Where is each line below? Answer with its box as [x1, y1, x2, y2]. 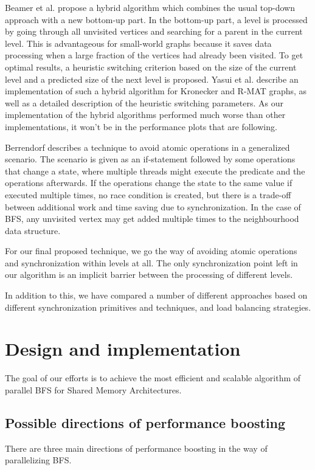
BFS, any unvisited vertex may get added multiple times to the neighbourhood [5, 212, 299, 225]
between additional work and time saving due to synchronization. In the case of [5, 200, 301, 213]
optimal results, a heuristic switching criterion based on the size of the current [5, 60, 297, 73]
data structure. [5, 224, 61, 237]
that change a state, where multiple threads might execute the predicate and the [5, 164, 305, 177]
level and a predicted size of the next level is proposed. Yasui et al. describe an [5, 72, 299, 85]
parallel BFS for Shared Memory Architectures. [5, 383, 182, 396]
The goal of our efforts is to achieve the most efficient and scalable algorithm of [5, 372, 301, 384]
